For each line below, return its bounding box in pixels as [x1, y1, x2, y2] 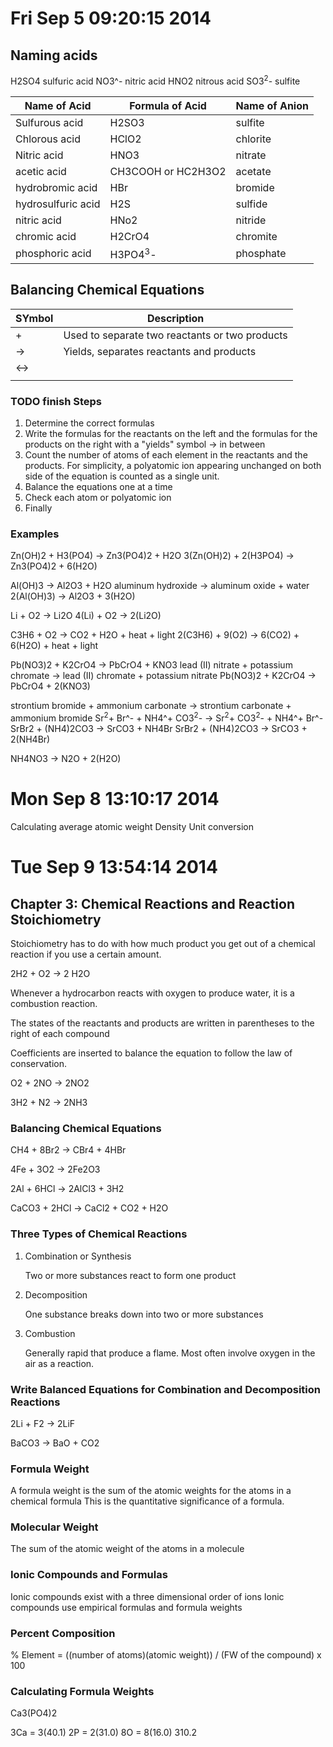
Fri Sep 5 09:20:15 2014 [10, 7, 212, 30]
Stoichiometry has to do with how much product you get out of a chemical [10, 937, 316, 949]
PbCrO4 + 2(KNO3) [10, 680, 91, 692]
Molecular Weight [10, 1520, 99, 1534]
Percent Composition [10, 1626, 116, 1640]
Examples [10, 527, 60, 541]
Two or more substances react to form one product [24, 1269, 237, 1281]
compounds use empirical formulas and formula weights [10, 1601, 243, 1613]
